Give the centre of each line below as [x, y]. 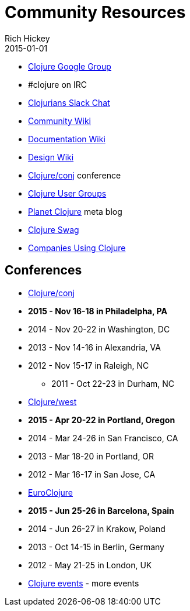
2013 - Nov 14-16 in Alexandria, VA [94, 347]
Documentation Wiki [67, 139]
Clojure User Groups [67, 193]
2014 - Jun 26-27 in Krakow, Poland [97, 528]
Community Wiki [60, 121]
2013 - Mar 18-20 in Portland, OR [91, 456]
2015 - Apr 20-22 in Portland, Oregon [102, 420]
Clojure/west [52, 401]
